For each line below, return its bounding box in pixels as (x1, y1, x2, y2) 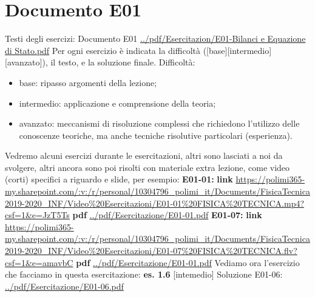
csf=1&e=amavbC (5, 256, 73, 269)
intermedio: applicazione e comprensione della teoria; (19, 96, 216, 109)
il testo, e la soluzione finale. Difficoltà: (50, 56, 195, 68)
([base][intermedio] (203, 44, 272, 56)
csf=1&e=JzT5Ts (5, 209, 70, 221)
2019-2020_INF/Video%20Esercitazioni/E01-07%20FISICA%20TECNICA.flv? (5, 244, 297, 257)
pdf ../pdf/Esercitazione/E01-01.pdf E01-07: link (72, 209, 262, 221)
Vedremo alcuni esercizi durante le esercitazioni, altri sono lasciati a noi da (5, 149, 283, 162)
